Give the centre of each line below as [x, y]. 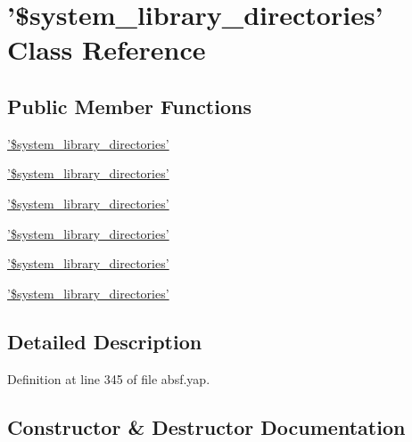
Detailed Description [105, 341]
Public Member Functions [129, 106]
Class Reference [107, 49]
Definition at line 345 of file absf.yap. [109, 378]
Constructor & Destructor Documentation [206, 426]
